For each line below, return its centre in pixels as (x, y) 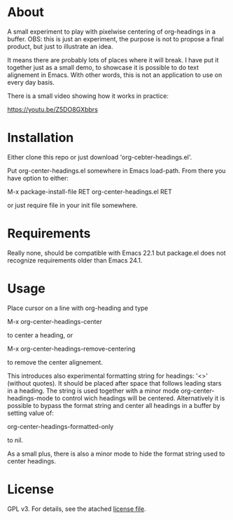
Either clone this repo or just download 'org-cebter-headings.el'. (100, 157)
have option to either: (38, 178)
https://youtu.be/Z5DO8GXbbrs (52, 109)
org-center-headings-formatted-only (61, 426)
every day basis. (31, 82)
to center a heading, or (40, 335)
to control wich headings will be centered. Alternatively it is (140, 398)
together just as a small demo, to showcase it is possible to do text (103, 67)
